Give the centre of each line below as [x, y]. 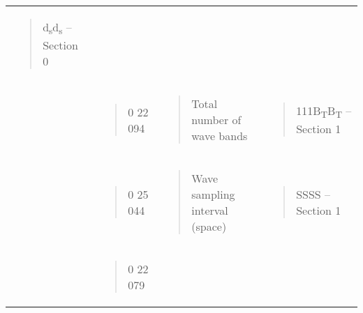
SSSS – [313, 194]
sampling [213, 194]
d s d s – [57, 28]
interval [210, 211]
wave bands [220, 136]
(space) [209, 227]
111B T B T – [324, 112]
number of [216, 120]
